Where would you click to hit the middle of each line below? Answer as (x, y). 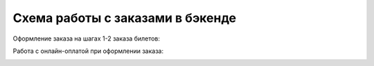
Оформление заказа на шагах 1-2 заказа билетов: (87, 38)
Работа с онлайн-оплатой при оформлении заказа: (88, 51)
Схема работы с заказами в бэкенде (125, 18)
